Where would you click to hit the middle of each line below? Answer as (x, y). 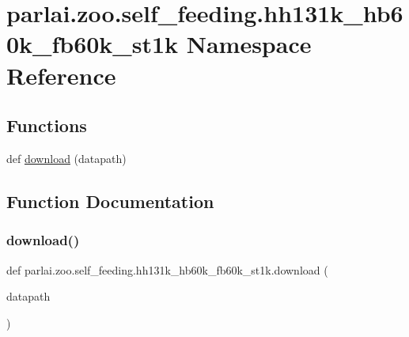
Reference (61, 75)
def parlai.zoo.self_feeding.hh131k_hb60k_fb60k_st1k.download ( (167, 269)
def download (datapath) (66, 158)
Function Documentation (110, 201)
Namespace (249, 44)
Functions (47, 125)
